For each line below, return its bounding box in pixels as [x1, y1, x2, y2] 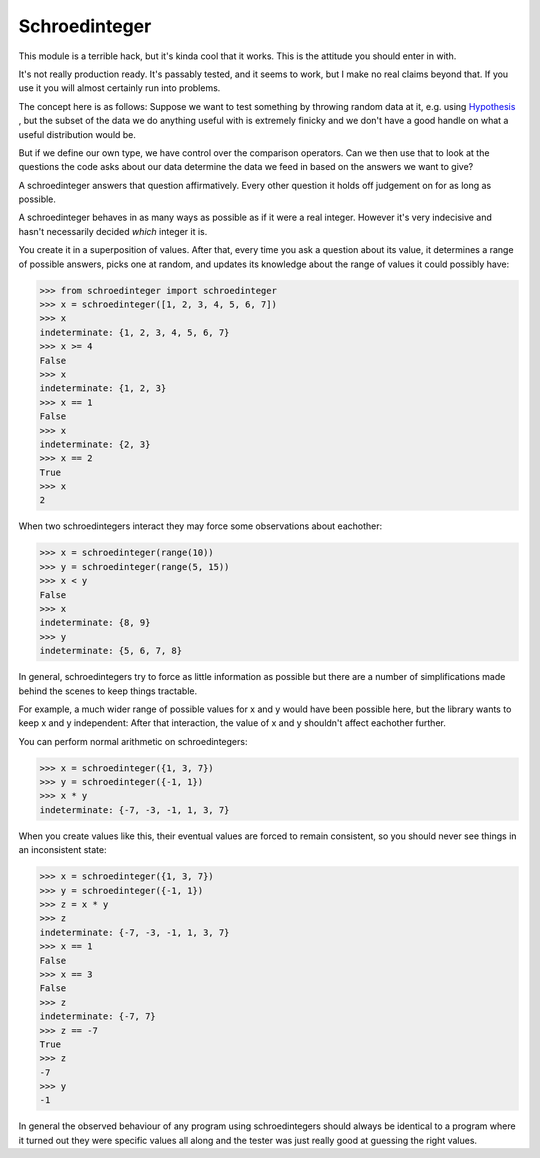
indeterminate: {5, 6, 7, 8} [39, 645, 183, 657]
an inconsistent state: [18, 844, 107, 856]
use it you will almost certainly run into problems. [18, 82, 221, 94]
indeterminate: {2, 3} [39, 438, 151, 450]
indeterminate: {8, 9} [39, 617, 151, 629]
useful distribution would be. [18, 128, 137, 140]
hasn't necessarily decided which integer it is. [18, 225, 208, 237]
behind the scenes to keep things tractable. [18, 685, 198, 697]
